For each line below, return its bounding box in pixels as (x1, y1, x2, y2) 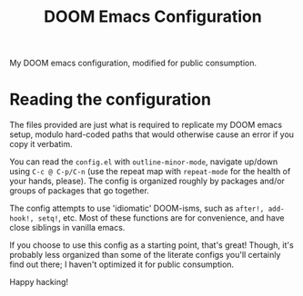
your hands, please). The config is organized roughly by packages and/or (9, 175, 285, 187)
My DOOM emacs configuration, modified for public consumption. (9, 57, 258, 69)
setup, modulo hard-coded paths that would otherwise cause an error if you (9, 129, 294, 140)
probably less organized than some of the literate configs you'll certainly (9, 250, 281, 261)
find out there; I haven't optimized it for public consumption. (9, 259, 235, 270)
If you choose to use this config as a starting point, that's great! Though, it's (9, 240, 294, 251)
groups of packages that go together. (9, 185, 150, 196)
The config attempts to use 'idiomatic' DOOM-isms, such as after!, (9, 202, 265, 214)
